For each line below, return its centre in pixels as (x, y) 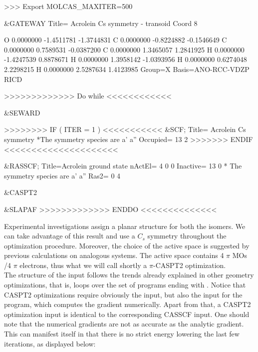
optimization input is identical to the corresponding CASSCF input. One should (127, 314)
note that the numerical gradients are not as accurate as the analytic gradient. (124, 324)
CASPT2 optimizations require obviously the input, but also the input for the (123, 294)
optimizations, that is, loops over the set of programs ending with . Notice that (125, 285)
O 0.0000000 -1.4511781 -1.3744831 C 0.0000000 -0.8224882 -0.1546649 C (116, 40)
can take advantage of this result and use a (70, 236)
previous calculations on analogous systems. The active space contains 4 (114, 255)
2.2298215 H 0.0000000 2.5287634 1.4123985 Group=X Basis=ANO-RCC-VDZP (127, 69)
